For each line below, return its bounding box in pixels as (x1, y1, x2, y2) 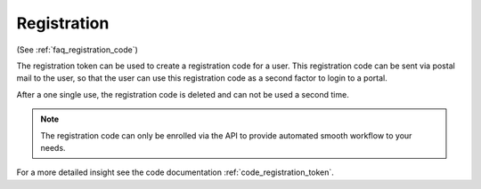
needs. (40, 142, 66, 153)
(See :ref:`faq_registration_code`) (16, 44, 138, 55)
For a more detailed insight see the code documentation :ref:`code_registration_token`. (16, 167, 334, 177)
